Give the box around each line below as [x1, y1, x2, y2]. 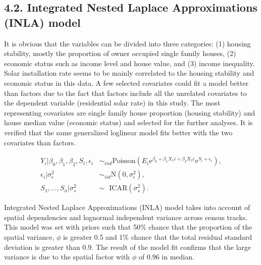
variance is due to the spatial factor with [4, 251, 130, 262]
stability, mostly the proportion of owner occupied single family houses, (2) [4, 48, 236, 59]
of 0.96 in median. [138, 251, 194, 262]
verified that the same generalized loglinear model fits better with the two [4, 127, 233, 137]
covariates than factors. [4, 137, 76, 147]
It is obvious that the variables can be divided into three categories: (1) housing [4, 38, 251, 48]
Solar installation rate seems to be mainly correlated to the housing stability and [4, 68, 254, 78]
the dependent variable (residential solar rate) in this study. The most [4, 97, 221, 108]
